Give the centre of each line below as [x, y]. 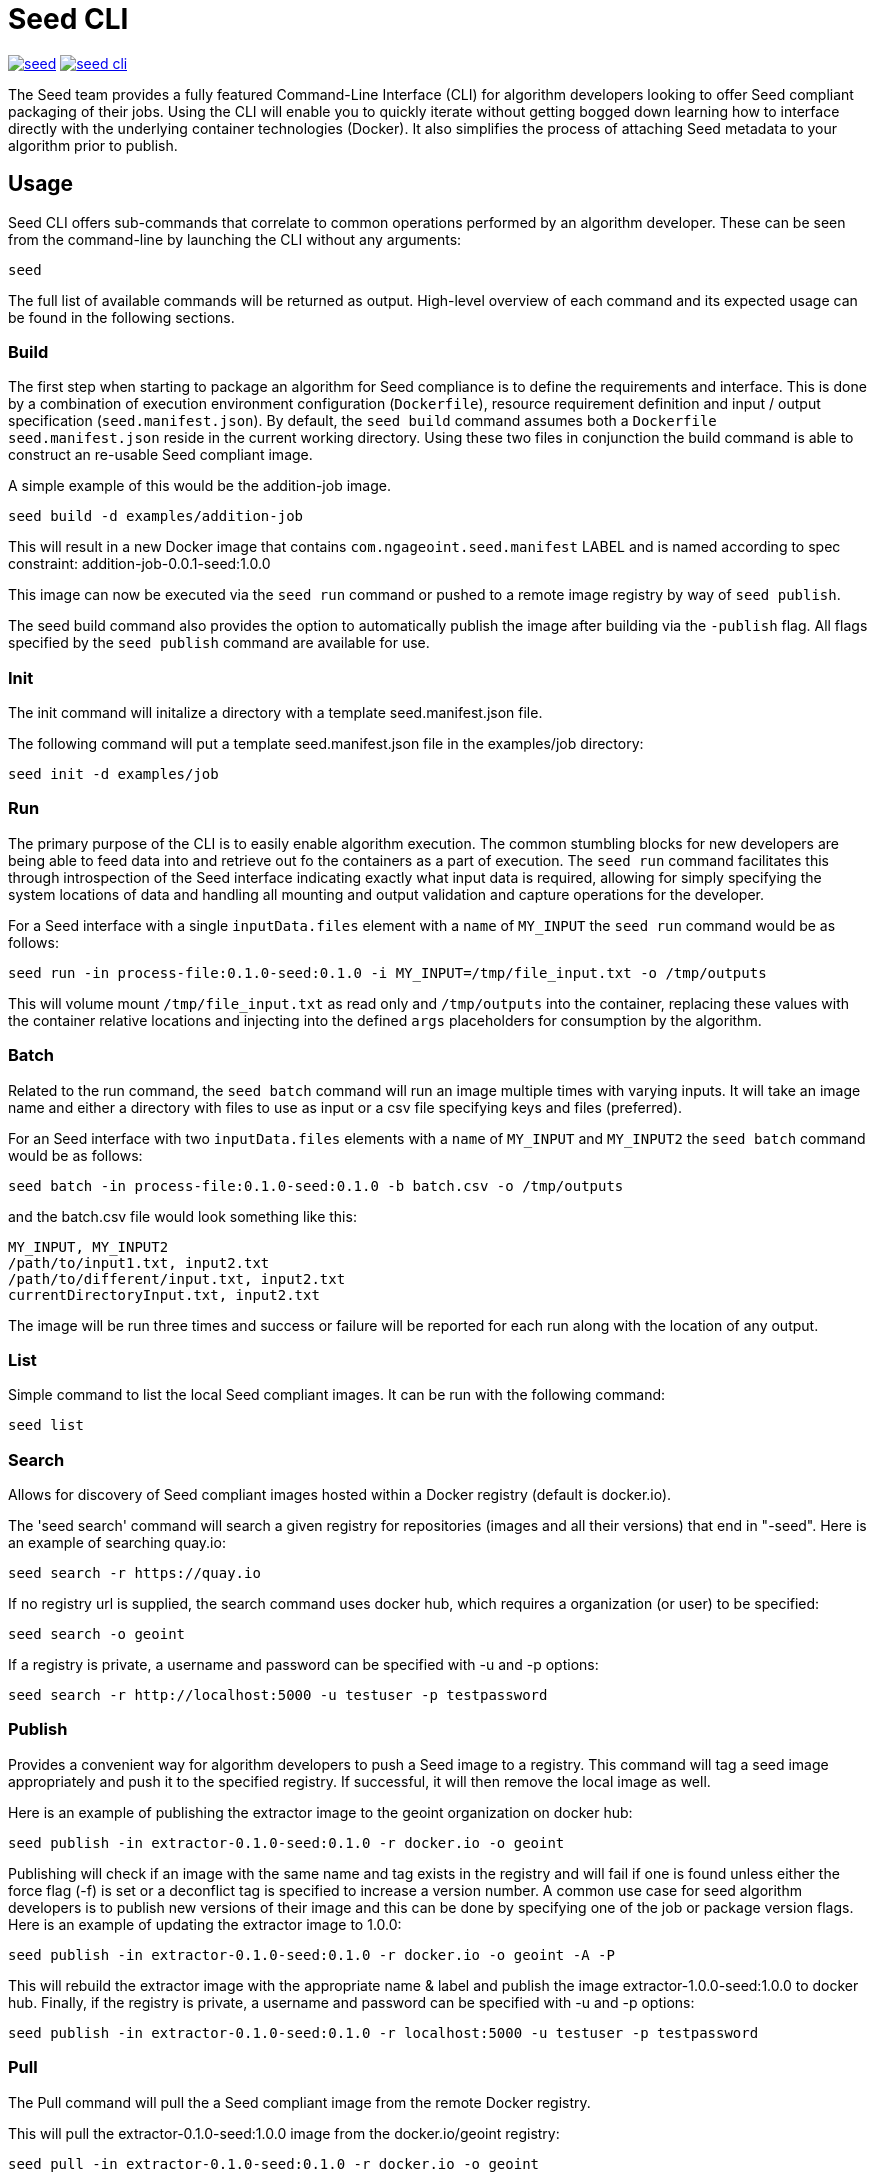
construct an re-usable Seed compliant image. [160, 455]
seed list [46, 1425]
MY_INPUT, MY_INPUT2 [88, 1246]
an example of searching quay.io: [117, 1543]
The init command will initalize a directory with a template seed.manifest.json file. [275, 713]
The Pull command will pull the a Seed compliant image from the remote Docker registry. [299, 2102]
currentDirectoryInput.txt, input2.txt [164, 1294]
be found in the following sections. [121, 317]
